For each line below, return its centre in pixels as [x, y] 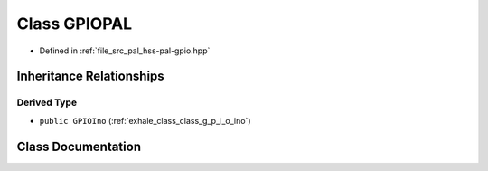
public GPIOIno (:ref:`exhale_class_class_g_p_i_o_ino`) [145, 120]
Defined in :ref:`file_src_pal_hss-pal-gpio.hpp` [125, 51]
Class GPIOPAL [75, 24]
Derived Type [47, 102]
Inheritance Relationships [90, 76]
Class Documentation [79, 146]
